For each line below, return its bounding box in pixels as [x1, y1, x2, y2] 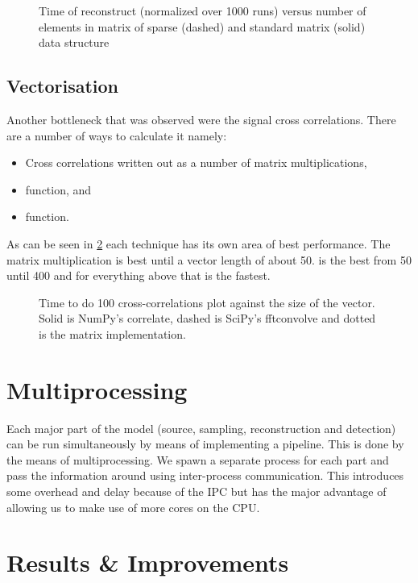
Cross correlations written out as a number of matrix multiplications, [25, 154, 367, 171]
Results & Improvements [6, 546, 289, 579]
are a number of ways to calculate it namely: [6, 127, 227, 144]
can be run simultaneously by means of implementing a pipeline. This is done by [6, 435, 404, 452]
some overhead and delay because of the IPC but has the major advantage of [6, 483, 387, 500]
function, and [25, 181, 92, 198]
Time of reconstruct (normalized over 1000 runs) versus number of [39, 2, 366, 19]
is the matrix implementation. [39, 325, 186, 342]
